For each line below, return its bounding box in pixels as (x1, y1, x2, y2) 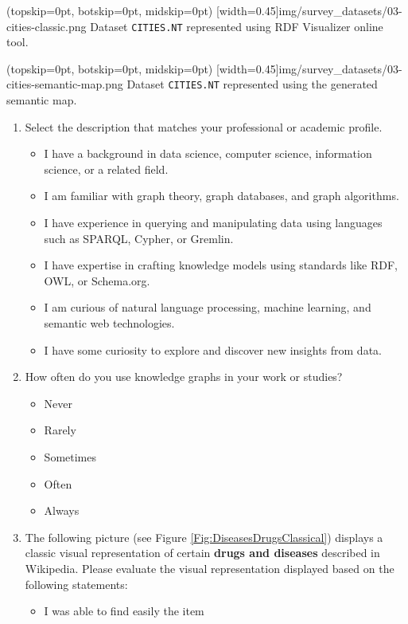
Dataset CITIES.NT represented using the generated (126, 76, 378, 92)
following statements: (25, 575, 128, 592)
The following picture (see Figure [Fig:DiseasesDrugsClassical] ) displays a (25, 528, 383, 545)
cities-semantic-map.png (6, 76, 123, 92)
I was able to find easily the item (44, 602, 204, 619)
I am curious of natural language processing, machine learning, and (44, 299, 371, 316)
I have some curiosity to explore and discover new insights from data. (44, 341, 382, 358)
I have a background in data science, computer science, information (44, 145, 372, 162)
